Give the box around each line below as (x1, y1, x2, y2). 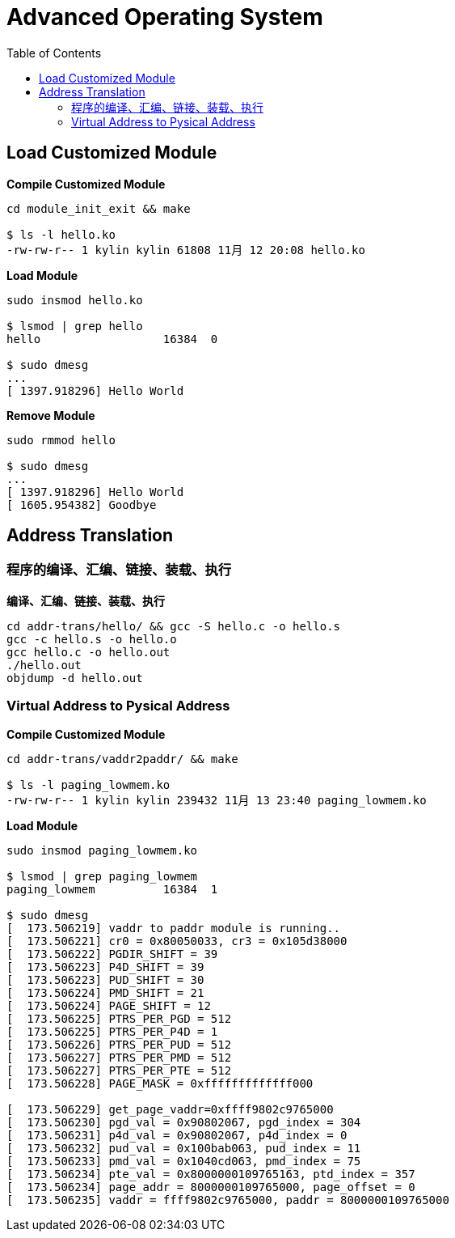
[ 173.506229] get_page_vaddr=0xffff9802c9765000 (6, 1102, 334, 1116)
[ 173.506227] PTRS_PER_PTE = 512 (6, 1063, 232, 1077)
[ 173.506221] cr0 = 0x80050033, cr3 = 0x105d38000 (6, 934, 348, 948)
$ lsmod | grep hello (6, 319, 143, 333)
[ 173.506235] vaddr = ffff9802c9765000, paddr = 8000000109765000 (6, 1193, 449, 1206)
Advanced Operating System (6, 3, 323, 31)
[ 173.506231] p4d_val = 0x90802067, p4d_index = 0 (6, 1128, 348, 1142)
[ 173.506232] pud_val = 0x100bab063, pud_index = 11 (6, 1141, 361, 1155)
